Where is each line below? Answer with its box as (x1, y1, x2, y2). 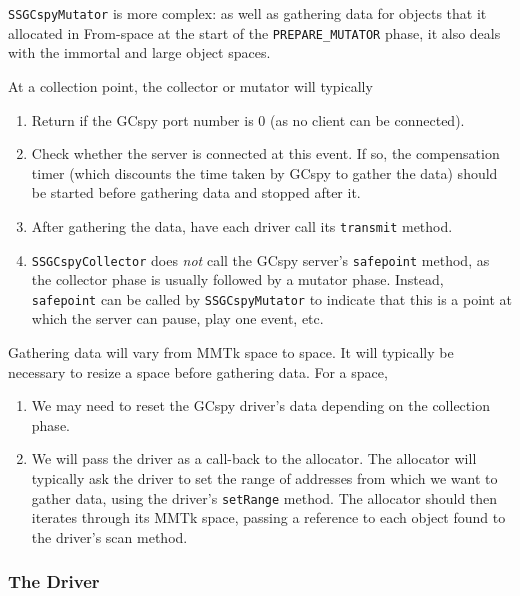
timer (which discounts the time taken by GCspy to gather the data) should (31, 162, 498, 183)
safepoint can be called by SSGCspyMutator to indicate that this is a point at (31, 288, 513, 309)
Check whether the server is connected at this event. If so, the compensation (31, 143, 500, 164)
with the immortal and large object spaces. (8, 42, 271, 63)
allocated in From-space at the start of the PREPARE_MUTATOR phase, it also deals (8, 22, 501, 43)
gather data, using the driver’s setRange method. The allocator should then (31, 487, 498, 508)
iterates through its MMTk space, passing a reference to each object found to (31, 507, 506, 528)
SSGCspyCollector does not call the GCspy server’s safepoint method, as (31, 249, 490, 270)
